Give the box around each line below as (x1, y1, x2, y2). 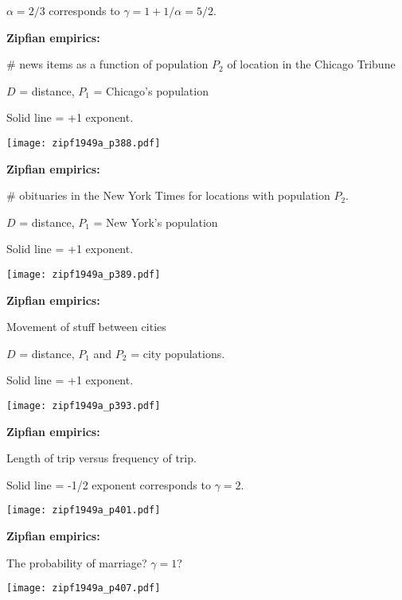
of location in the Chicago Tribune (227, 56, 396, 72)
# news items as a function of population (6, 56, 209, 72)
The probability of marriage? (6, 554, 147, 571)
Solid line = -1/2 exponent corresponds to (6, 476, 211, 493)
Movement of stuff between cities (6, 318, 166, 335)
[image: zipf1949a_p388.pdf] (6, 137, 161, 149)
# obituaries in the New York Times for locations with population (6, 187, 330, 204)
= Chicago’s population (93, 82, 209, 99)
